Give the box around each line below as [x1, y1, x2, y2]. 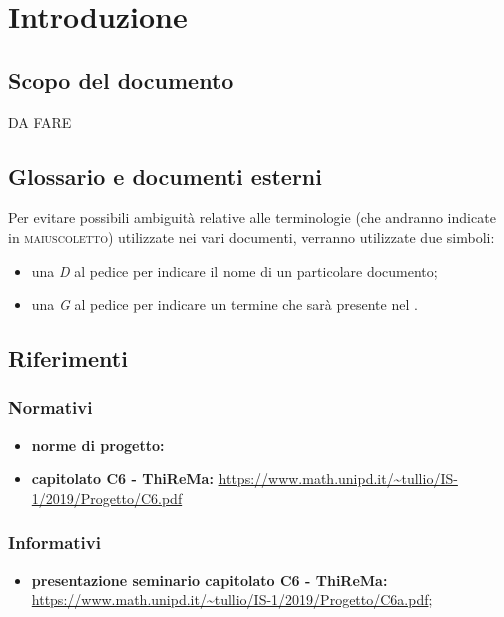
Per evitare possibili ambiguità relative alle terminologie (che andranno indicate [8, 207, 496, 228]
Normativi [8, 395, 93, 420]
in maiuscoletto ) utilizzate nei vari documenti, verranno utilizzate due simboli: [8, 226, 495, 247]
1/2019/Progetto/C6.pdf [31, 487, 183, 508]
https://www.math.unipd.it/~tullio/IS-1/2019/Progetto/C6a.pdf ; [31, 589, 433, 610]
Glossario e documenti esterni [8, 160, 322, 191]
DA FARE [8, 111, 72, 132]
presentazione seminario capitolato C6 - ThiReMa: [31, 569, 388, 590]
